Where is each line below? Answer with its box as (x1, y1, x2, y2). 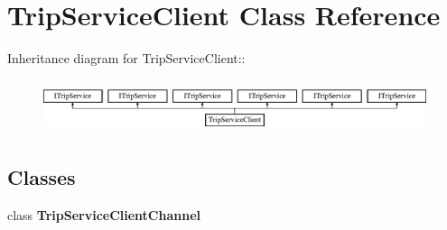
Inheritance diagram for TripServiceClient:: (7, 49, 246, 68)
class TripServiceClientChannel (7, 206, 201, 225)
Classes (7, 163, 76, 191)
